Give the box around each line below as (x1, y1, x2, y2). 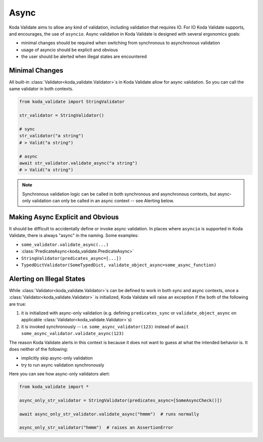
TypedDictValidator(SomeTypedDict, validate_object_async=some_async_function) (21, 262, 217, 268)
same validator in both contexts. (9, 86, 74, 92)
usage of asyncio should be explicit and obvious (21, 47, 118, 53)
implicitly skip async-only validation (21, 355, 93, 361)
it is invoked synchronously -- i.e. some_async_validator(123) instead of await (21, 324, 189, 330)
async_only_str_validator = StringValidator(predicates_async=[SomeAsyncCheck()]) (19, 397, 223, 403)
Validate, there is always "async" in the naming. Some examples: (9, 233, 139, 239)
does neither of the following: (9, 346, 68, 352)
